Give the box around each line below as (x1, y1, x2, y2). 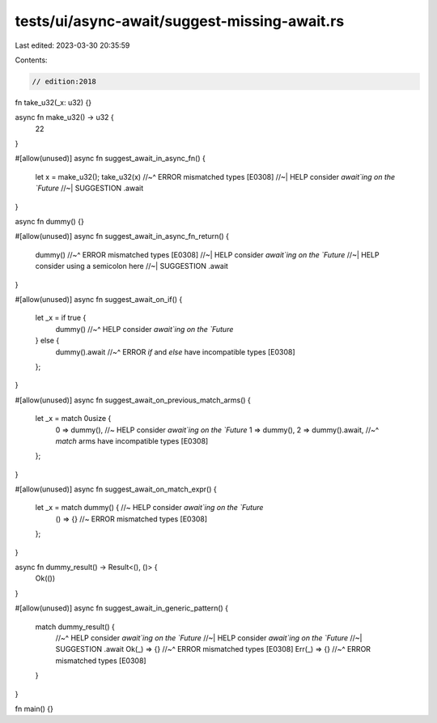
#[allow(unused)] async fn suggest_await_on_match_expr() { (15, 484, 218, 494)
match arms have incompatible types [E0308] (55, 436, 209, 445)
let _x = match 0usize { (35, 414, 112, 423)
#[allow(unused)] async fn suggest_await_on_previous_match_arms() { (15, 395, 251, 405)
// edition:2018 (32, 77, 97, 86)
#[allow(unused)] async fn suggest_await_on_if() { (15, 294, 183, 304)
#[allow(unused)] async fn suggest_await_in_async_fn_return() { (15, 232, 230, 241)
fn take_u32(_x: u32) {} (15, 97, 92, 107)
